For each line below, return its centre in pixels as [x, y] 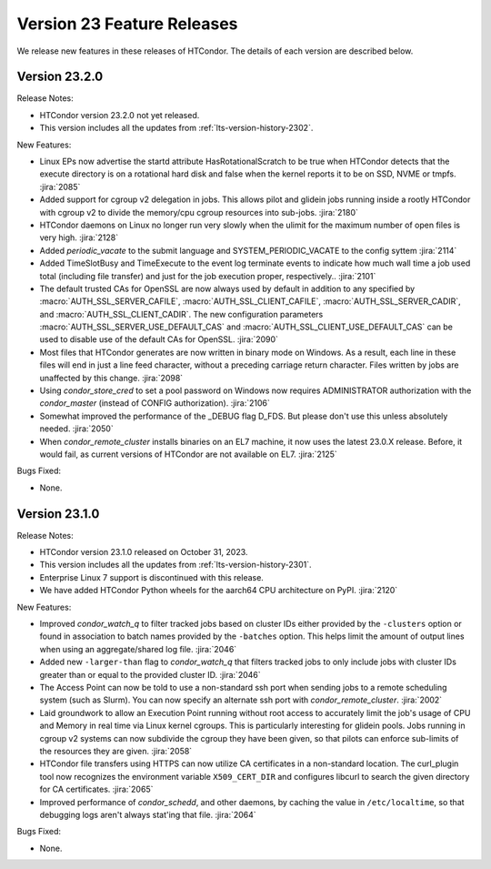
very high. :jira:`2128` [79, 237]
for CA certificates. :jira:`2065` [96, 789]
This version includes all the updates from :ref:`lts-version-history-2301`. [176, 565]
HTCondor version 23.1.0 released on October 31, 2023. [144, 552]
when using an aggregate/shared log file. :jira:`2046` [138, 649]
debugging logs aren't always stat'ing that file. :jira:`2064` [148, 814]
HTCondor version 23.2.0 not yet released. [120, 115]
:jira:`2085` [60, 187]
